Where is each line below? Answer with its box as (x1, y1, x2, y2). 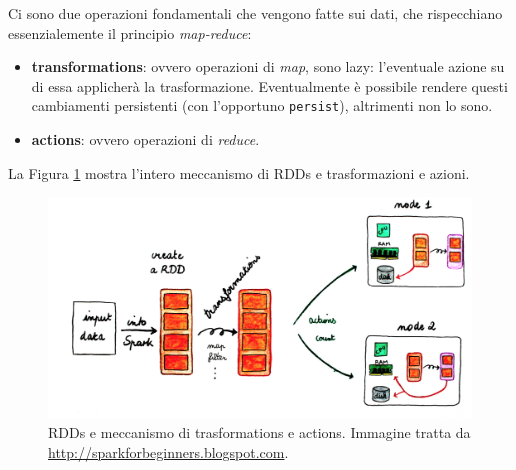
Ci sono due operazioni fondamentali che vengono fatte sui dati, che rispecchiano (8, 3, 503, 23)
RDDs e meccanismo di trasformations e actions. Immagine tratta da (48, 422, 471, 443)
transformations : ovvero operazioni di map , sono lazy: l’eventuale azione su (31, 56, 505, 77)
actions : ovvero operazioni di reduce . (31, 129, 260, 150)
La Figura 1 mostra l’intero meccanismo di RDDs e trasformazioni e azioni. (8, 162, 470, 183)
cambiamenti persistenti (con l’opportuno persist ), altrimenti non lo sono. (31, 95, 493, 116)
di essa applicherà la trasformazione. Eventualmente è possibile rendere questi (31, 75, 508, 96)
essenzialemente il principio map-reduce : (8, 22, 252, 43)
